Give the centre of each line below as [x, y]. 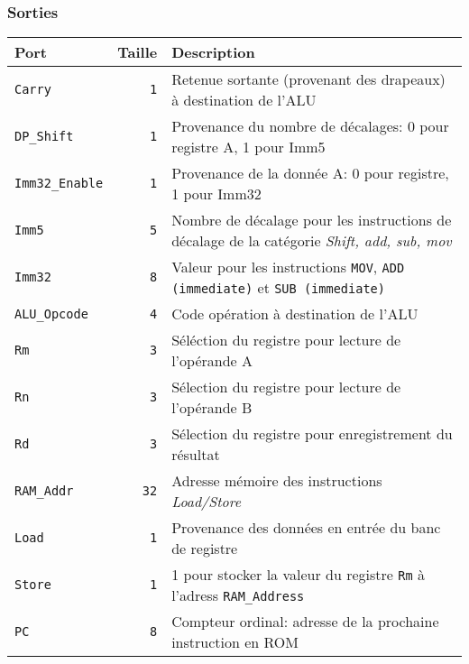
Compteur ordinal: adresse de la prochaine [305, 622]
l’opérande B [212, 408]
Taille [138, 52]
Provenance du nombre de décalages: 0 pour [310, 126]
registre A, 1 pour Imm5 [248, 147]
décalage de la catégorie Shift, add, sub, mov [312, 241]
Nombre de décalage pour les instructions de [312, 220]
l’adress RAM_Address [238, 595]
